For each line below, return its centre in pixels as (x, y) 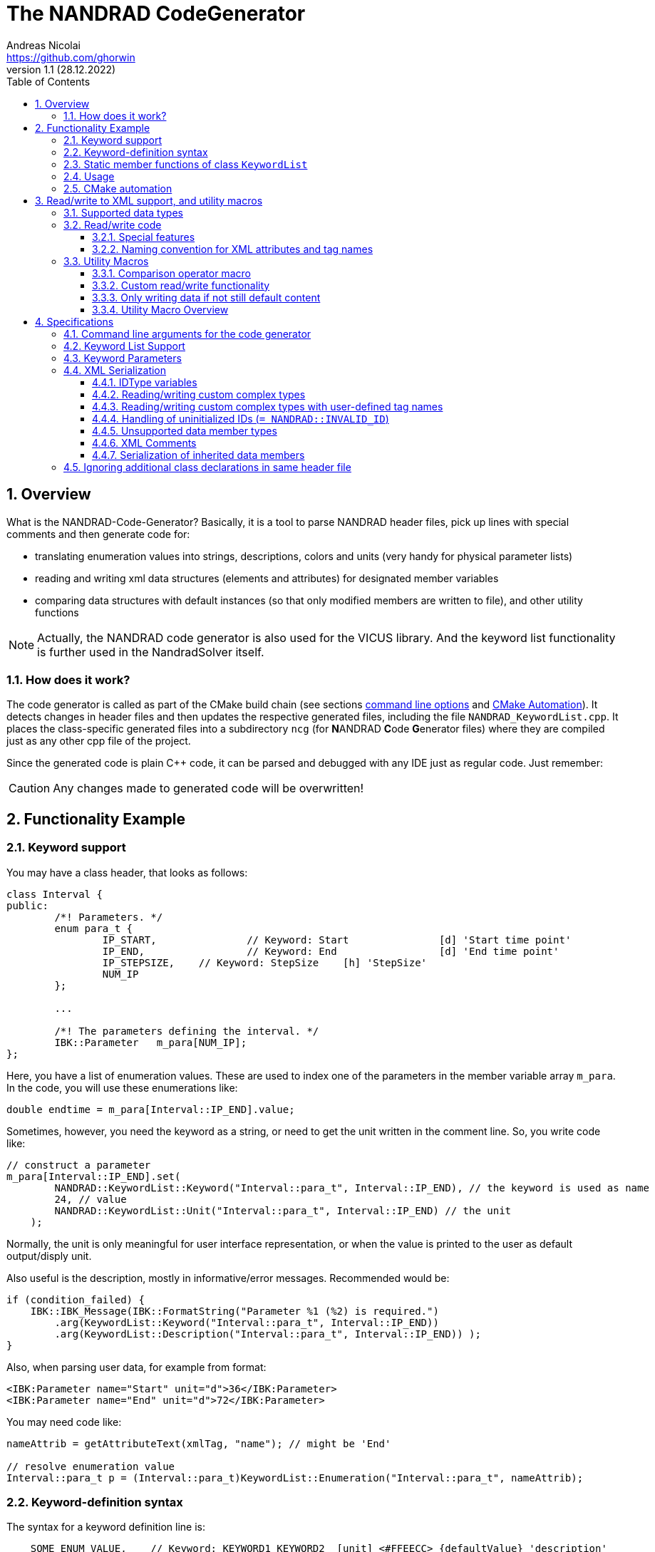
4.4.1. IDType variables (145, 382)
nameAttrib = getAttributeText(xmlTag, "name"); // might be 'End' (199, 1443)
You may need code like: (64, 1422)
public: (28, 905)
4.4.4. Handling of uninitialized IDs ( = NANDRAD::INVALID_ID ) (241, 418)
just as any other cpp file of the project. (99, 741)
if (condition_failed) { (76, 1299)
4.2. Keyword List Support (124, 346)
